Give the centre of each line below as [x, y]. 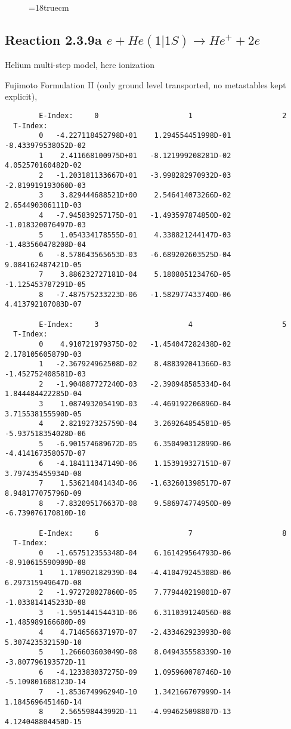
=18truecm [49, 7]
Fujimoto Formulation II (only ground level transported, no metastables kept [145, 84]
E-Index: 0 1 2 [163, 115]
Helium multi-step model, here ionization [80, 65]
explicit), [21, 96]
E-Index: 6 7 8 [163, 533]
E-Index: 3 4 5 [163, 324]
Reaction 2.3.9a [53, 39]
